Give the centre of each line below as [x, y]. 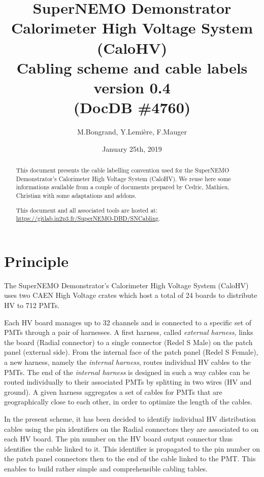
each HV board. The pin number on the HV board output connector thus [119, 439]
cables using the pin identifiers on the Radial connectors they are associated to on [131, 429]
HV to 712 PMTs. [32, 305]
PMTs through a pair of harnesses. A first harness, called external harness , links [129, 332]
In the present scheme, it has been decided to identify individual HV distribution [130, 418]
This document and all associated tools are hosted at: [87, 210]
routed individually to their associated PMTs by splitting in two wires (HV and [128, 382]
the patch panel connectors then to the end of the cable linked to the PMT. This [130, 458]
